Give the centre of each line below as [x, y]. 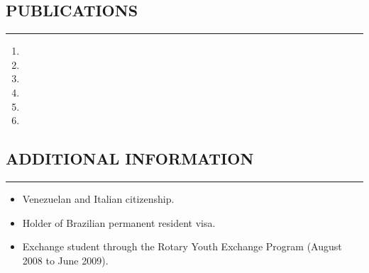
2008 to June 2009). [65, 260]
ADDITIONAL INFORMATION [130, 158]
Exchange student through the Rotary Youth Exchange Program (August [182, 246]
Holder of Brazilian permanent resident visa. [119, 222]
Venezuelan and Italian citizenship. [98, 198]
